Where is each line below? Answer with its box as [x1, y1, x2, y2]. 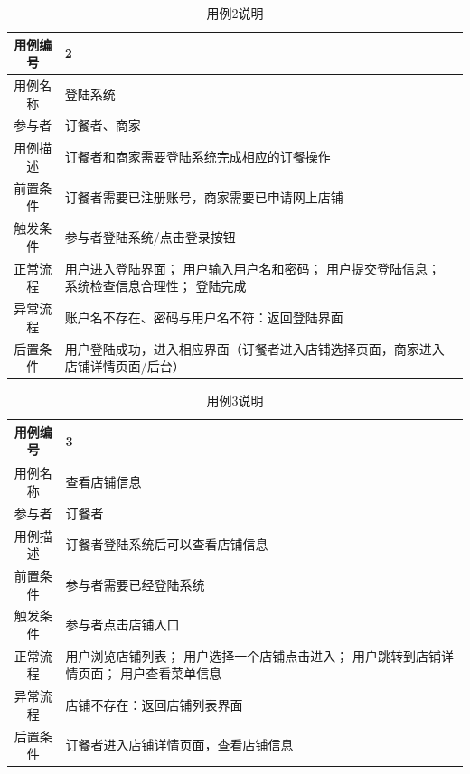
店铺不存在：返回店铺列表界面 [65, 695, 243, 714]
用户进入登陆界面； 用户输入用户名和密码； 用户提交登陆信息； [64, 258, 441, 277]
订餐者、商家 [64, 116, 141, 135]
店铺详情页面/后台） [64, 357, 185, 376]
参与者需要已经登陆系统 [65, 574, 205, 593]
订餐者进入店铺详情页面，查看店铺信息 [65, 735, 294, 754]
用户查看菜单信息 [120, 664, 222, 683]
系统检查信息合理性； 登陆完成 [64, 276, 247, 295]
